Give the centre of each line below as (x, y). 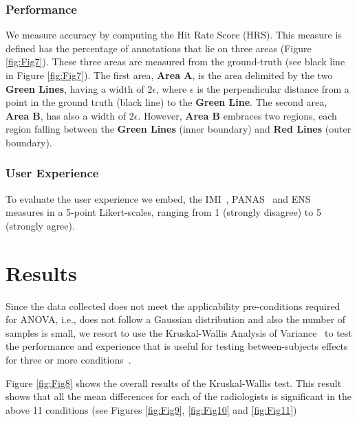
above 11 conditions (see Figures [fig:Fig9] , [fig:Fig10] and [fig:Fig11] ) (151, 409)
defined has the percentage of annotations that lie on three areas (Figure (159, 48)
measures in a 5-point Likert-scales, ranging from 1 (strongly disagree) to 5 (163, 212)
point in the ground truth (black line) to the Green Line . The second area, (166, 102)
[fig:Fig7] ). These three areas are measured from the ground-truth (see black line (175, 62)
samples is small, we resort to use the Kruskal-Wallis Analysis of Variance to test (179, 332)
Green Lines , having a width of (75, 88)
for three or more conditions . (68, 360)
